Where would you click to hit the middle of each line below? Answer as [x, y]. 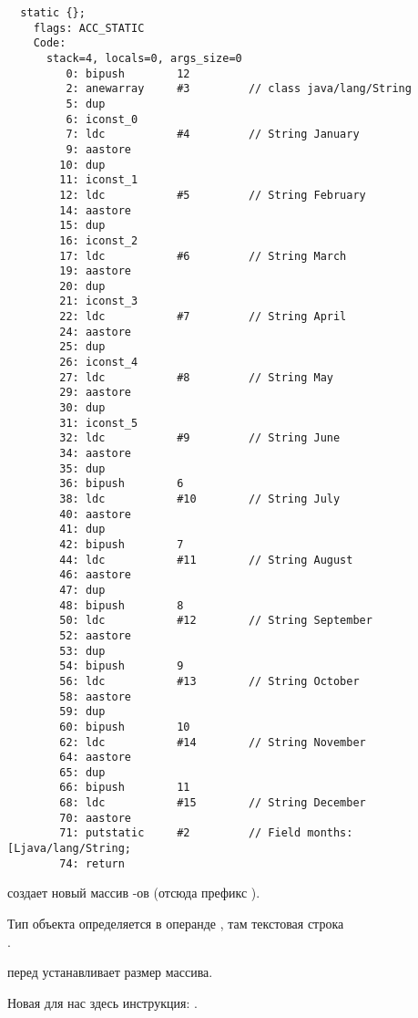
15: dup [82, 226]
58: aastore [96, 696]
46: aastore [96, 575]
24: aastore [96, 332]
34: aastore [96, 454]
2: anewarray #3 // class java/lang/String [239, 89]
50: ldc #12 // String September [216, 621]
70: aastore [96, 818]
